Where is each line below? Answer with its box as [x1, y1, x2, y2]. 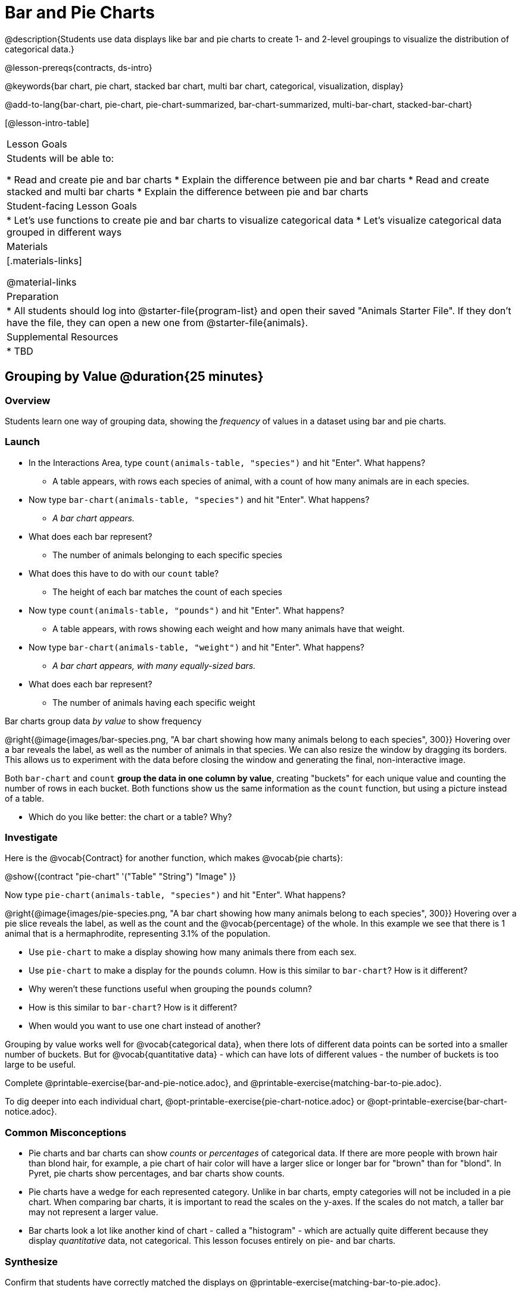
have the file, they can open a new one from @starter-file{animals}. [7, 316, 308, 329]
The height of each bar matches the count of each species [52, 586, 282, 597]
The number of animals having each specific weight [52, 697, 255, 708]
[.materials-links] [7, 254, 82, 267]
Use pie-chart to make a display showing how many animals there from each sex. [29, 947, 357, 958]
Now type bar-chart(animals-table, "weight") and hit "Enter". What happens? [29, 642, 364, 652]
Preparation [7, 290, 59, 302]
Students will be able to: [7, 152, 114, 164]
